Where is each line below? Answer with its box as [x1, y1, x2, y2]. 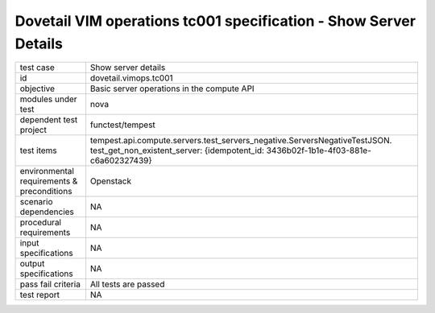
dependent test [19, 114, 78, 126]
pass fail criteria [19, 278, 81, 290]
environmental [19, 166, 74, 177]
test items [19, 145, 58, 156]
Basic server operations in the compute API [89, 83, 255, 94]
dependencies [19, 206, 74, 217]
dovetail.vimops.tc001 [89, 72, 173, 84]
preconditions [19, 186, 72, 197]
